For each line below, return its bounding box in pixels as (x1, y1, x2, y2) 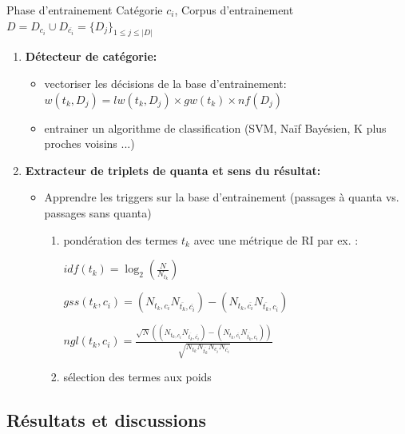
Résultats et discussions (6, 408, 207, 432)
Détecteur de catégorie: (25, 48, 157, 65)
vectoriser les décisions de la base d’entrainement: (44, 74, 287, 91)
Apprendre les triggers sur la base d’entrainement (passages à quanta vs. (44, 189, 399, 205)
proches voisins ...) (44, 135, 135, 152)
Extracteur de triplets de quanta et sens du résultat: (25, 161, 321, 178)
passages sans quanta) (44, 204, 152, 221)
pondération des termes (63, 231, 178, 248)
